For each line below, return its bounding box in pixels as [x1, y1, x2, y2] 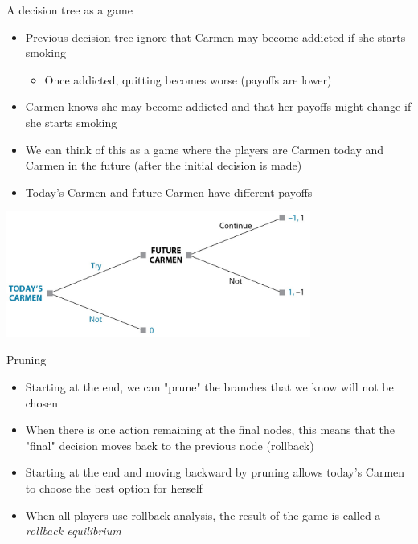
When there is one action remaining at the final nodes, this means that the [25, 421, 395, 438]
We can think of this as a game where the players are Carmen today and [25, 141, 384, 157]
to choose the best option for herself [25, 480, 203, 497]
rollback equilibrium [25, 522, 121, 539]
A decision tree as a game [6, 2, 133, 18]
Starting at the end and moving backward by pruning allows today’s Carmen [25, 464, 405, 481]
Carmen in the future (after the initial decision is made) [25, 157, 302, 174]
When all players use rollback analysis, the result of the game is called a [25, 506, 381, 523]
